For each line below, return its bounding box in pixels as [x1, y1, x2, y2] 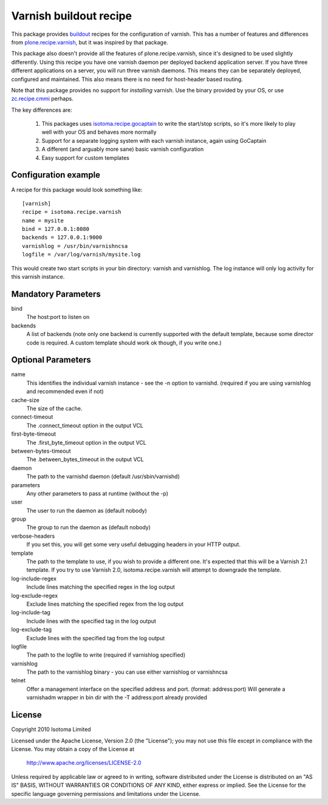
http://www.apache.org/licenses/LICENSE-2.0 [26, 759, 142, 767]
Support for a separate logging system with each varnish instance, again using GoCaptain [41, 137, 267, 144]
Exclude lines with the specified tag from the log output [26, 634, 165, 642]
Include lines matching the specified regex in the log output [26, 583, 176, 591]
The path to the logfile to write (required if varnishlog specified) [26, 651, 186, 659]
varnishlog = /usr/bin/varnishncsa [22, 242, 128, 249]
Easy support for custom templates [41, 154, 130, 161]
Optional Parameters [11, 355, 91, 365]
